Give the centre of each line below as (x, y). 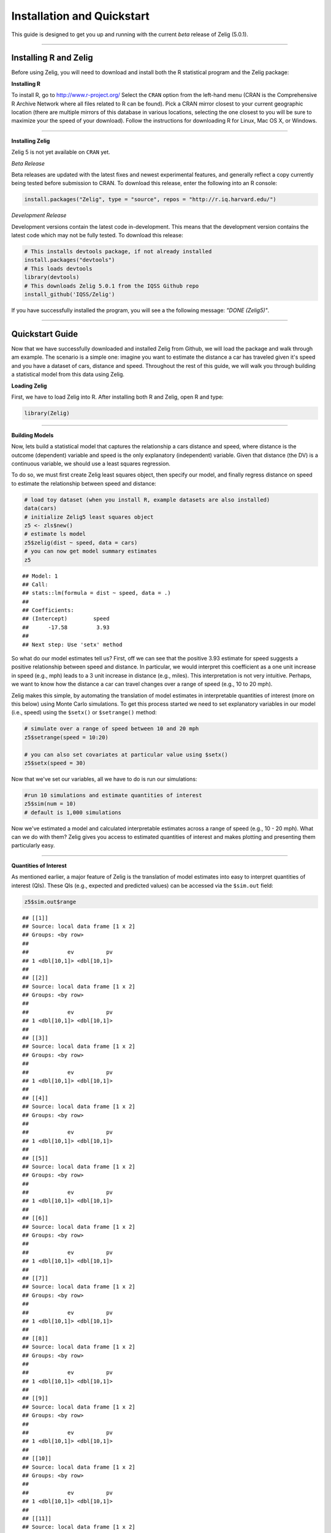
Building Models (32, 435)
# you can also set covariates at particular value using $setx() (126, 755)
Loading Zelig (29, 386)
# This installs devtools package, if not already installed (118, 252)
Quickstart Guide (45, 334)
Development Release (39, 215)
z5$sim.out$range (50, 902)
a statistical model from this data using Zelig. (68, 375)
